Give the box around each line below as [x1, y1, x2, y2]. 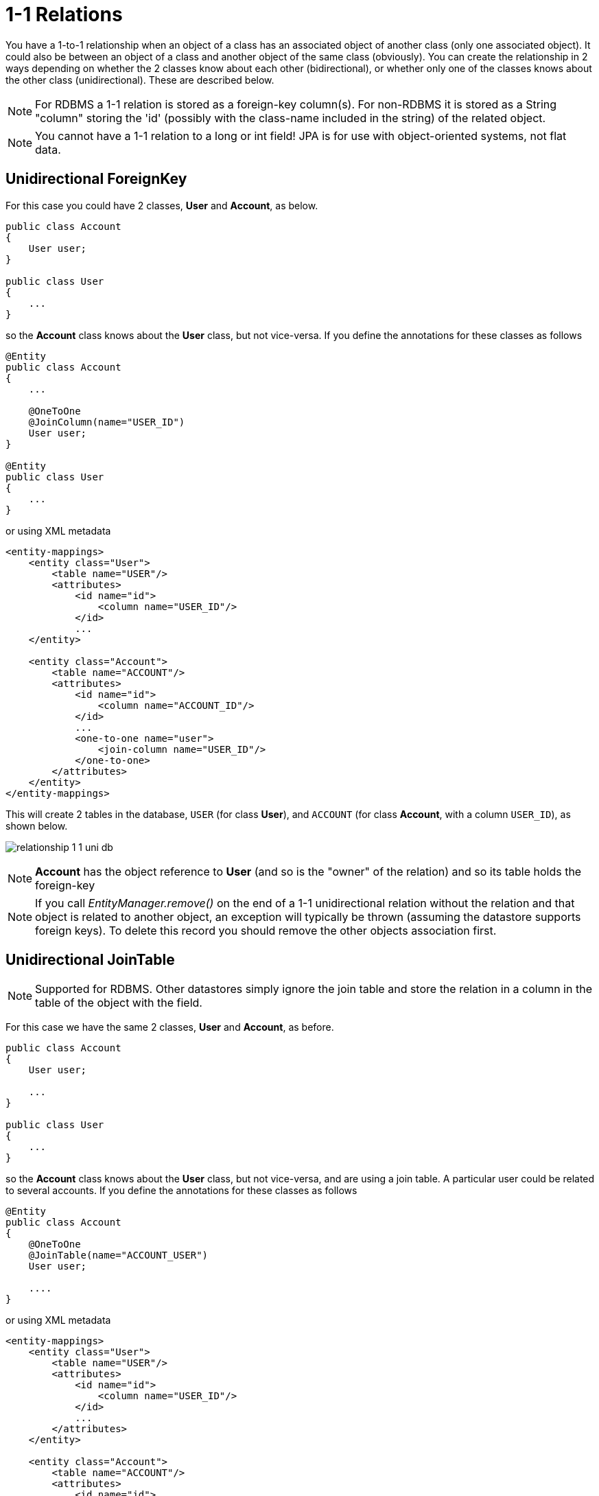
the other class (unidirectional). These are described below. [5, 73, 274, 86]
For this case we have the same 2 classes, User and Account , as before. [5, 1021, 334, 1033]
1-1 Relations [5, 3, 123, 26]
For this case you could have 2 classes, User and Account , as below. [5, 199, 318, 211]
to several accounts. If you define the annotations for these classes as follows [5, 1184, 357, 1197]
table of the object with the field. [35, 996, 202, 1010]
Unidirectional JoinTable [5, 951, 175, 969]
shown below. [5, 819, 68, 832]
